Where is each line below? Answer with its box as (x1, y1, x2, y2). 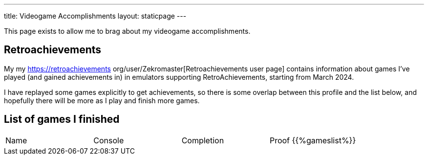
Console (93, 135, 124, 145)
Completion (181, 135, 224, 145)
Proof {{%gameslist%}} (269, 135, 356, 145)
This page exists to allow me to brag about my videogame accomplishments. (4, 27, 251, 35)
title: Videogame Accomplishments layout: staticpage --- (4, 12, 187, 20)
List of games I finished (4, 113, 120, 126)
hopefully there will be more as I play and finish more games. (4, 96, 200, 105)
